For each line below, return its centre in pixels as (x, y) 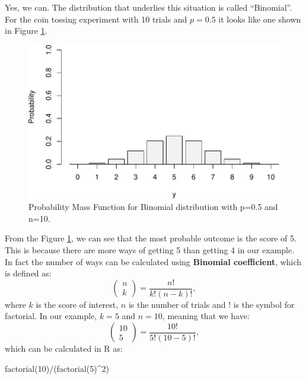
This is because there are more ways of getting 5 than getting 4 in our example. (150, 249)
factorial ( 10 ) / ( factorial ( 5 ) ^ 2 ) (57, 368)
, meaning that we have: (206, 316)
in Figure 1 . (26, 31)
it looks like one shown (260, 19)
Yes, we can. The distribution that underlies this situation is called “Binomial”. (149, 7)
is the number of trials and (177, 304)
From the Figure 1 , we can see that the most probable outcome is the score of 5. (151, 238)
